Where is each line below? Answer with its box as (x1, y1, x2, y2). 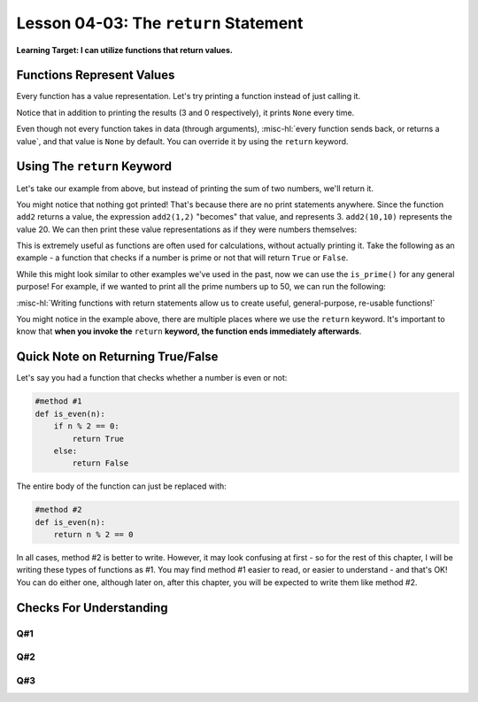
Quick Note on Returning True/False (16, 350, 219, 365)
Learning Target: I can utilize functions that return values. (16, 44, 234, 55)
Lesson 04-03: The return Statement (16, 13, 304, 33)
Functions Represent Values (16, 67, 175, 83)
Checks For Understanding (16, 600, 168, 615)
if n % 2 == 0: (53, 421, 119, 431)
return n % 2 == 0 (53, 529, 134, 540)
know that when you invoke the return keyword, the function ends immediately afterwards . (16, 326, 362, 336)
